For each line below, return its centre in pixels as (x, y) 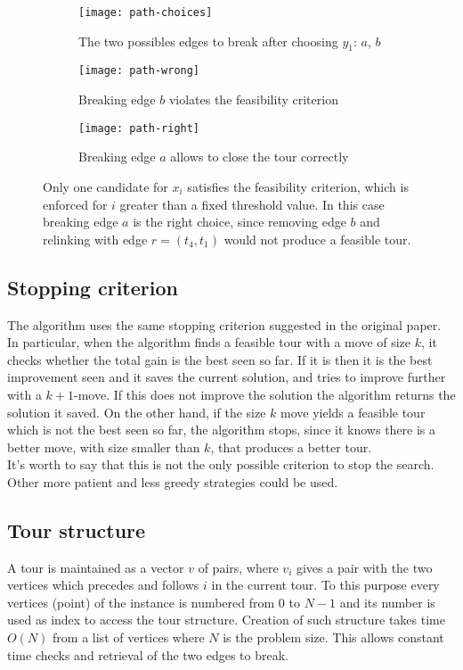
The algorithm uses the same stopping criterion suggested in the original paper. (224, 324)
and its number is (387, 602)
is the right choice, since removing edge (240, 222)
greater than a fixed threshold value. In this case (252, 204)
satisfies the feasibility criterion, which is (298, 186)
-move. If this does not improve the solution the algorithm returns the (264, 394)
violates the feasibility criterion (253, 99)
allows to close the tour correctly (260, 157)
